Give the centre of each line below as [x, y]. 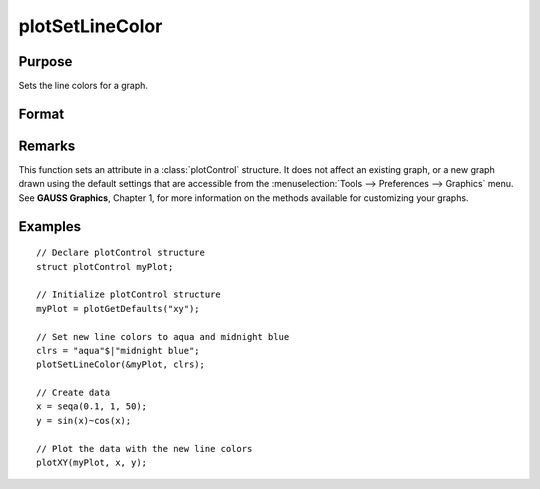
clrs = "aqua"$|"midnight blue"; [118, 350]
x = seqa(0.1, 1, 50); [92, 406]
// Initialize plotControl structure [129, 294]
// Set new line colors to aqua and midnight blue [163, 336]
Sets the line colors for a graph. [83, 86]
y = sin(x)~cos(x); [84, 420]
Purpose [45, 61]
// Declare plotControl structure [120, 253]
